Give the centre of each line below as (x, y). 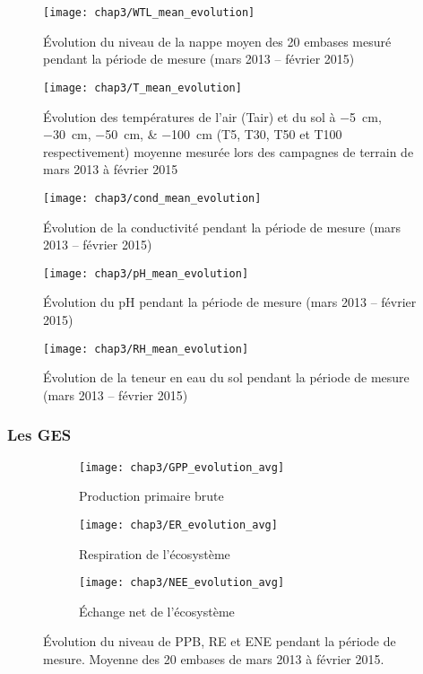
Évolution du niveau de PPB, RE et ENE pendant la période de (220, 641)
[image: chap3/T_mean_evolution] (142, 88)
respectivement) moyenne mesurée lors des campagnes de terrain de (229, 151)
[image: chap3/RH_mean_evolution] (146, 349)
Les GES (39, 435)
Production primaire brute (151, 496)
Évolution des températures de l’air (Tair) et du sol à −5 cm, (212, 116)
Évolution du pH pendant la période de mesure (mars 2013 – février (230, 302)
